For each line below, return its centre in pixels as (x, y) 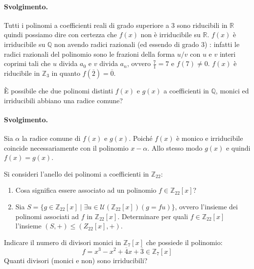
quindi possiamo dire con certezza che (60, 34)
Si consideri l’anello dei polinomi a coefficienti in (77, 173)
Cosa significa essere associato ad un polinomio (86, 190)
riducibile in (22, 73)
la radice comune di (51, 138)
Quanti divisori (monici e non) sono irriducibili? (76, 260)
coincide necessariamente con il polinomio (66, 147)
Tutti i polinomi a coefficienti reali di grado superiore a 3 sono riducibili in (116, 25)
